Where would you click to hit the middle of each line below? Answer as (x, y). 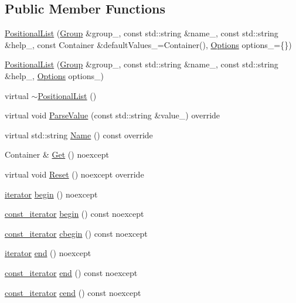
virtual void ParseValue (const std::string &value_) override (113, 115)
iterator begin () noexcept (51, 194)
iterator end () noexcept (48, 253)
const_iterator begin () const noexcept (74, 214)
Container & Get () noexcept (57, 154)
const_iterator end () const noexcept (71, 272)
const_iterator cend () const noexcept (73, 292)
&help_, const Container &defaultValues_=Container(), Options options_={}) (148, 44)
